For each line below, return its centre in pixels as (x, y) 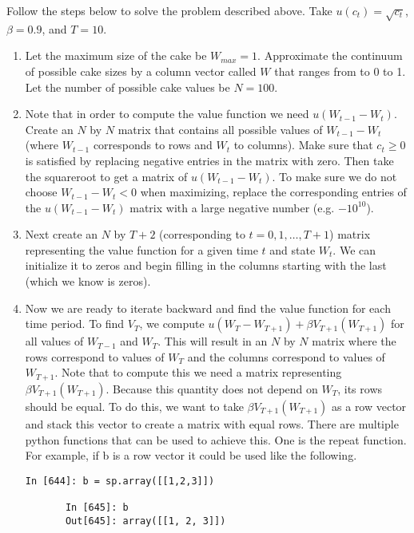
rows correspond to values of (95, 356)
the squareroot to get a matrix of (106, 176)
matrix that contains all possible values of (220, 129)
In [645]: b (97, 507)
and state (293, 249)
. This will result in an (213, 341)
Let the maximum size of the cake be (116, 55)
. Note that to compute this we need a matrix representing (198, 372)
